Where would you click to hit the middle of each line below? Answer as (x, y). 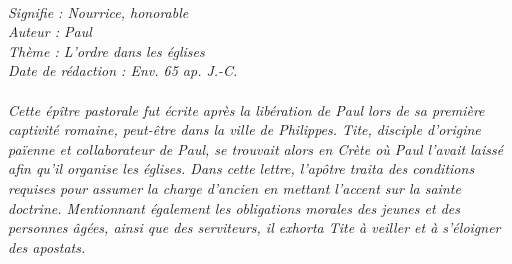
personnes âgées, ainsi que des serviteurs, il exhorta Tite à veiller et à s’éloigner (254, 227)
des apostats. (47, 246)
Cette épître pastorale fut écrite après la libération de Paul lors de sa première (246, 109)
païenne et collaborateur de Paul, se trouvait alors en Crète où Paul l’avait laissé (256, 148)
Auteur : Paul (50, 31)
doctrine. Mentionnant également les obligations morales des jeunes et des (234, 207)
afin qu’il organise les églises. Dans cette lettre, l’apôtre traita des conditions (241, 168)
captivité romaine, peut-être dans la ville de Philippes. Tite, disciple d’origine (244, 129)
